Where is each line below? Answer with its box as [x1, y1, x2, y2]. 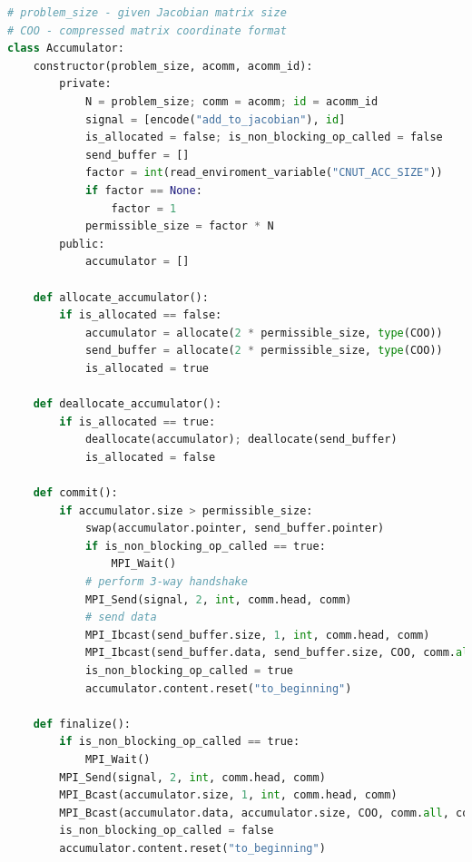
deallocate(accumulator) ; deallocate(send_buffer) [84, 433, 398, 446]
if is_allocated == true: [59, 415, 216, 428]
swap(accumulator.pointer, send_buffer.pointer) [84, 522, 385, 535]
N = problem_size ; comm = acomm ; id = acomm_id [84, 94, 379, 108]
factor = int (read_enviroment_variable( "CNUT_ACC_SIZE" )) [84, 166, 443, 180]
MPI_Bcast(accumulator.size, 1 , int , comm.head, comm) [59, 789, 398, 802]
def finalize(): [33, 717, 132, 730]
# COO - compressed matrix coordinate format [7, 24, 287, 37]
